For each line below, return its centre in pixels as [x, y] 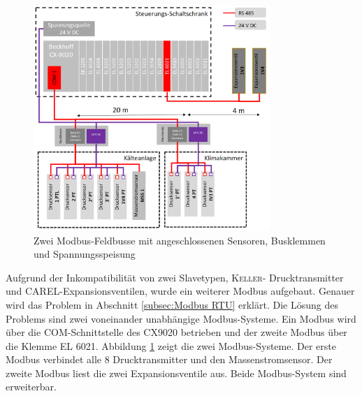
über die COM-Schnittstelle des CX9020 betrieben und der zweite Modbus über [176, 332]
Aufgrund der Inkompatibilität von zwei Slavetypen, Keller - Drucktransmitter [175, 277]
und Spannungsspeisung [85, 254]
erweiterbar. [31, 387]
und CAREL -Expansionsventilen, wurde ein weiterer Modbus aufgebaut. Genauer [180, 291]
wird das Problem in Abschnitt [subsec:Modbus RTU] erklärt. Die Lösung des [172, 304]
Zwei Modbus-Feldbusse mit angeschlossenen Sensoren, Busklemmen [180, 240]
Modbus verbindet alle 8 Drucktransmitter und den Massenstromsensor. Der [169, 359]
